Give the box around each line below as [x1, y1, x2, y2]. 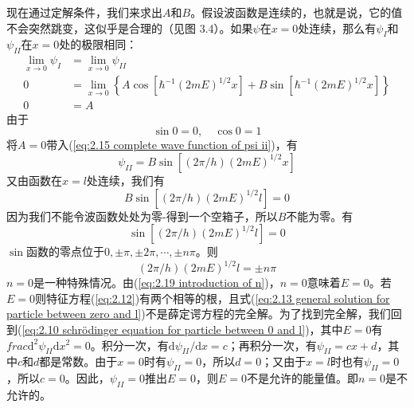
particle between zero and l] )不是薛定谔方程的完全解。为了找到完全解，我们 [6, 305, 391, 322]
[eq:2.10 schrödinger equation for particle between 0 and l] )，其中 [21, 320, 343, 337]
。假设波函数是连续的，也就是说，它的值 [190, 4, 403, 20]
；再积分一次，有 [227, 336, 317, 353]
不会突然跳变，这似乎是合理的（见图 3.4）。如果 [6, 19, 253, 36]
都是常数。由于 [39, 353, 118, 370]
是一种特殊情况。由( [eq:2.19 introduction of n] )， [33, 274, 280, 291]
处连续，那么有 [298, 19, 377, 36]
